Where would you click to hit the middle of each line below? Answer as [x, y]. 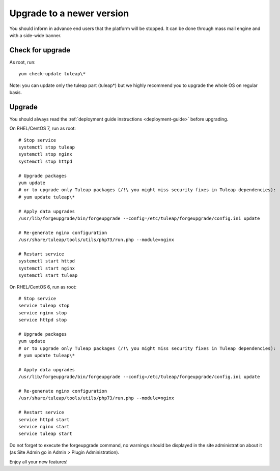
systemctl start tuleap [48, 275]
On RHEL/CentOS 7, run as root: [43, 128]
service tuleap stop [44, 306]
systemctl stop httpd [45, 161]
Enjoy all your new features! [39, 462]
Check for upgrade [40, 50]
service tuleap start [45, 434]
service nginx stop [43, 313]
